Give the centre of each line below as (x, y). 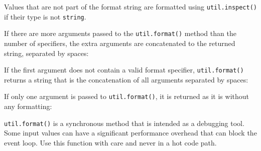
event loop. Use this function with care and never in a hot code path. (110, 142)
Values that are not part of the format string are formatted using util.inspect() (130, 6)
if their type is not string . (45, 16)
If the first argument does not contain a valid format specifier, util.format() (124, 70)
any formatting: (28, 106)
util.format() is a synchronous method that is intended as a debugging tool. (124, 123)
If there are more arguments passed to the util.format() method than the (120, 33)
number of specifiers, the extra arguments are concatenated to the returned (120, 43)
